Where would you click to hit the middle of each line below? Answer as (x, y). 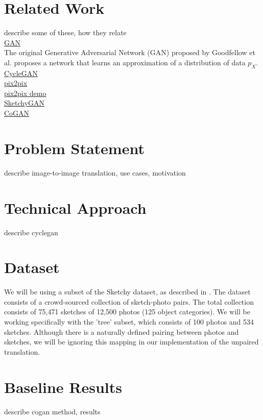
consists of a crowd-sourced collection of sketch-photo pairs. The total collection (129, 301)
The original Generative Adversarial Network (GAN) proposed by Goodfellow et (130, 52)
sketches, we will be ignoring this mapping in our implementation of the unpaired (131, 342)
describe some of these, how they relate (65, 32)
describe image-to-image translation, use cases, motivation (95, 172)
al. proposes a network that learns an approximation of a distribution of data (125, 62)
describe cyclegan (31, 232)
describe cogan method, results (52, 411)
